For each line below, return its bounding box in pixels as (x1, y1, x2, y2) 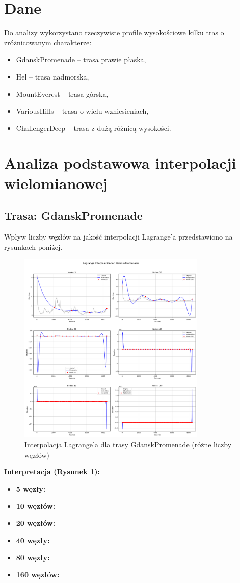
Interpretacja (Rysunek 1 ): (4, 466, 100, 477)
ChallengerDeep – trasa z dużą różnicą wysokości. (16, 122, 171, 133)
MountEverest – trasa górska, (16, 88, 109, 99)
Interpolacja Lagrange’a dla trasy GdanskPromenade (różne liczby (24, 439, 232, 449)
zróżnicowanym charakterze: (4, 37, 92, 47)
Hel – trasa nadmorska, (16, 71, 89, 82)
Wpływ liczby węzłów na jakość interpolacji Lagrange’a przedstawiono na (4, 231, 233, 242)
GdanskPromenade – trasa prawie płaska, (16, 54, 146, 65)
